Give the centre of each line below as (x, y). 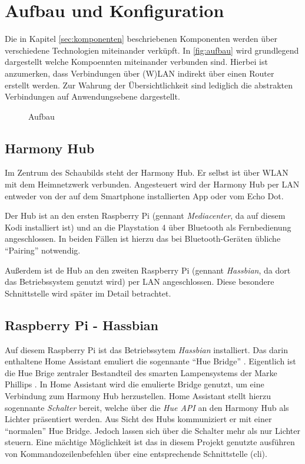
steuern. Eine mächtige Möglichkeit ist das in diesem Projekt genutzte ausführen (150, 442)
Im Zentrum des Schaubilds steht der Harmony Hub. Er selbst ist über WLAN (147, 172)
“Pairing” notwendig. (43, 250)
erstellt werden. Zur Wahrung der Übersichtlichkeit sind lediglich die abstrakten (149, 85)
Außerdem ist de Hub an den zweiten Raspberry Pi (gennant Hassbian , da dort (148, 270)
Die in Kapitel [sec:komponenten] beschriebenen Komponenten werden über (141, 39)
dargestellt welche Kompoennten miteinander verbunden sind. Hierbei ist (136, 62)
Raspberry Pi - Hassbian (82, 325)
